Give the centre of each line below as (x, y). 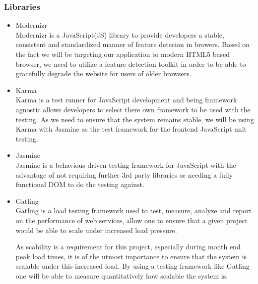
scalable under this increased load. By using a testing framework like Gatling (132, 266)
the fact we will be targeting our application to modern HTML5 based (123, 54)
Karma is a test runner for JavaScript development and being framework (126, 100)
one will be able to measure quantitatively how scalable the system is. (122, 275)
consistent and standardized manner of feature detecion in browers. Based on (133, 44)
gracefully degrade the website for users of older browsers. (103, 73)
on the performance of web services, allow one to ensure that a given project (131, 220)
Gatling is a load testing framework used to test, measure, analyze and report (134, 211)
